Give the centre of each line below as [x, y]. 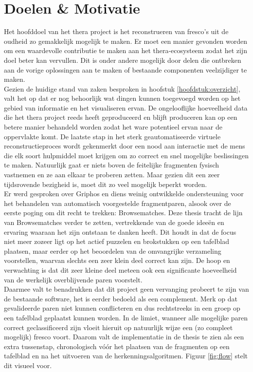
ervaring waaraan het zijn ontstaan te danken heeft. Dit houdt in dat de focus [120, 232]
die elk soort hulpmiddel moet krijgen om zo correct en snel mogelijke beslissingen [126, 155]
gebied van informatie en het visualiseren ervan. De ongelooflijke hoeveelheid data [126, 107]
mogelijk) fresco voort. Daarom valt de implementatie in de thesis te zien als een [124, 337]
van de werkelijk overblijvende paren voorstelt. [73, 279]
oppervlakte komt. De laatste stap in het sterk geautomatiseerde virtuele [112, 136]
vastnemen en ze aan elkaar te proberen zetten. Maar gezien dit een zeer [112, 175]
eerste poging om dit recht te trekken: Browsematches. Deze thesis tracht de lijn [123, 213]
